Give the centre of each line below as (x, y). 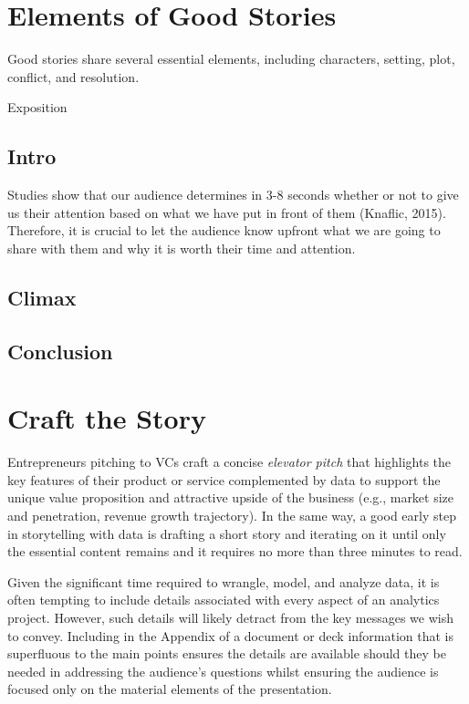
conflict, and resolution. (73, 76)
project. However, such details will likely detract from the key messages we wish (230, 617)
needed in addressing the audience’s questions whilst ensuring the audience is (223, 671)
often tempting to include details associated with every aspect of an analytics (224, 600)
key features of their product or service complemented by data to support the (224, 479)
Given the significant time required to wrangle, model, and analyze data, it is (224, 581)
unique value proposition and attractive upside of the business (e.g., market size (231, 497)
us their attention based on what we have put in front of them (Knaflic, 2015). (227, 212)
